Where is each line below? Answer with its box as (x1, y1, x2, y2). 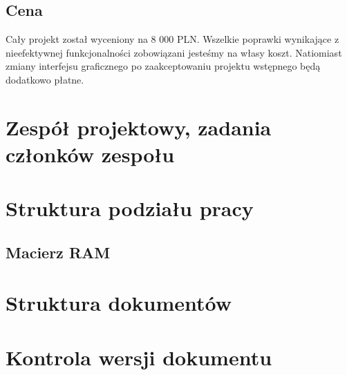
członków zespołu (6, 140, 175, 168)
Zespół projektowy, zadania (6, 113, 272, 141)
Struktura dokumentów (6, 289, 232, 317)
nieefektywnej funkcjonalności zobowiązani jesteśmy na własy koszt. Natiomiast (6, 45, 342, 59)
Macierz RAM (6, 241, 111, 262)
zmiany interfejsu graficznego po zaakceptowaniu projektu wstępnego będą (6, 59, 321, 73)
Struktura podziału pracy (6, 194, 254, 222)
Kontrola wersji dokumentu (6, 343, 272, 371)
